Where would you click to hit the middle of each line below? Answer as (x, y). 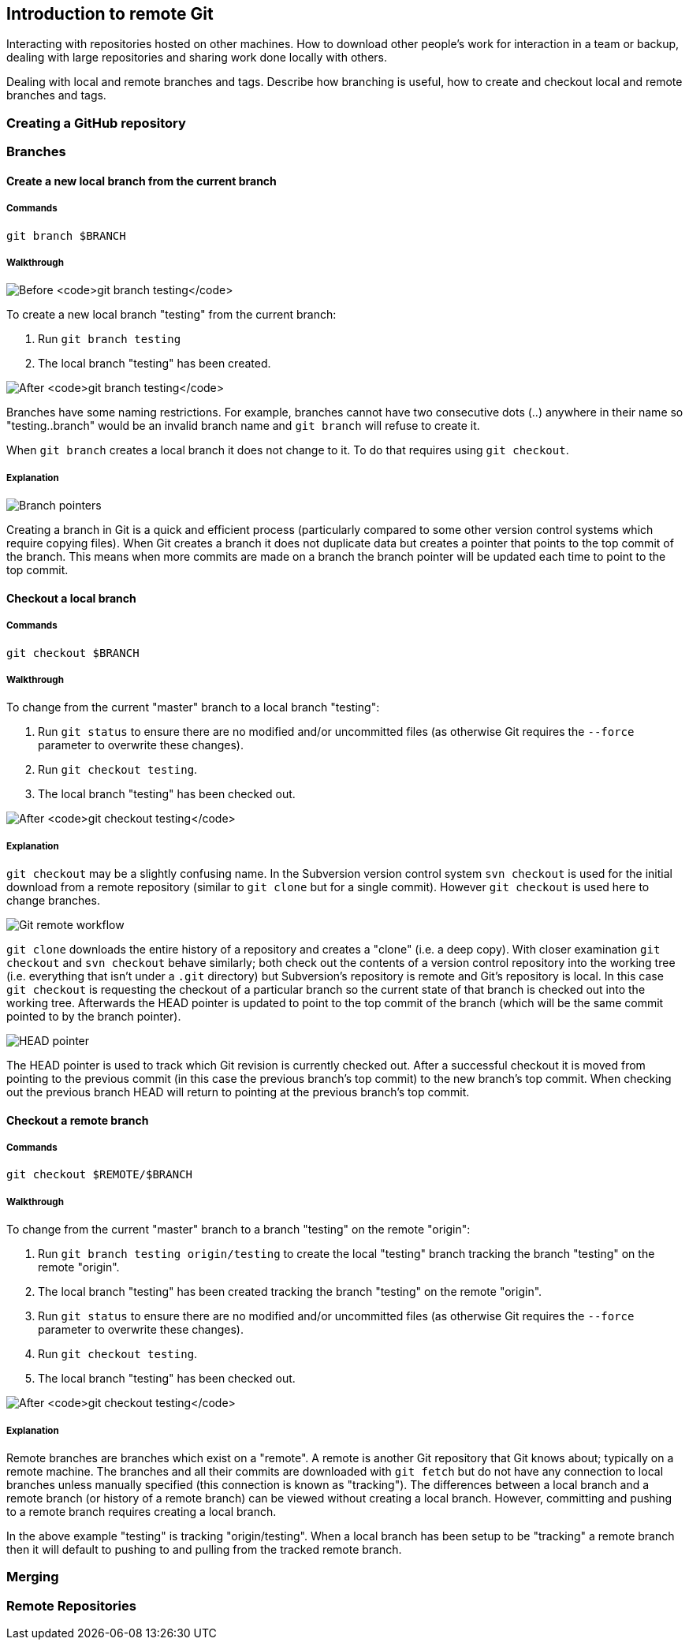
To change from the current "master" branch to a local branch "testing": (193, 707)
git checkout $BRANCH (73, 653)
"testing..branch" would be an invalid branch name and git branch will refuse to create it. (243, 426)
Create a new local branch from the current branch (142, 181)
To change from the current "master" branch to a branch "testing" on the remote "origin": (238, 1230)
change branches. (53, 901)
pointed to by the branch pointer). (94, 1017)
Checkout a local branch (71, 598)
